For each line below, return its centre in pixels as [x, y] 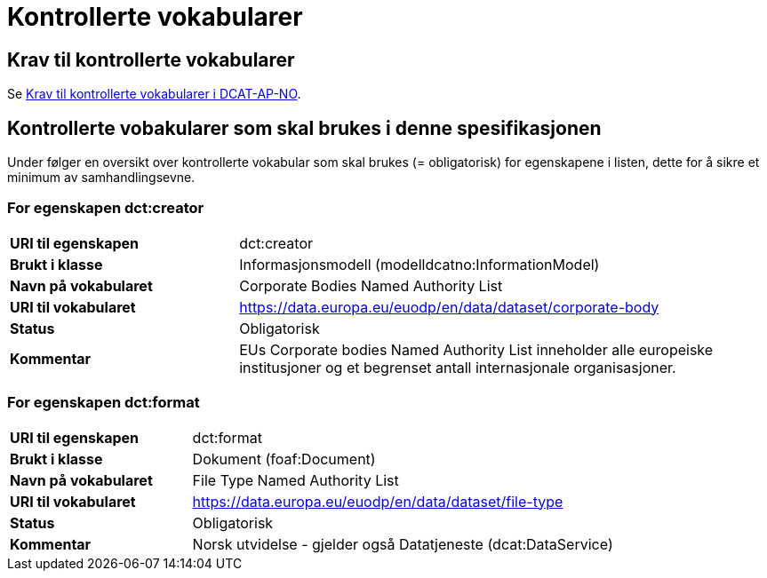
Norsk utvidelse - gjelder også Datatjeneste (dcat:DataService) [403, 544]
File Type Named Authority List [296, 480]
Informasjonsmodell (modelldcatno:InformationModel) [419, 264]
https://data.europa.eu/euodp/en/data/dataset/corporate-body [449, 307]
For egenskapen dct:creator [106, 208]
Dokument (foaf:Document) [284, 459]
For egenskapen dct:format [104, 403]
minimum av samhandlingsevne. [101, 178]
